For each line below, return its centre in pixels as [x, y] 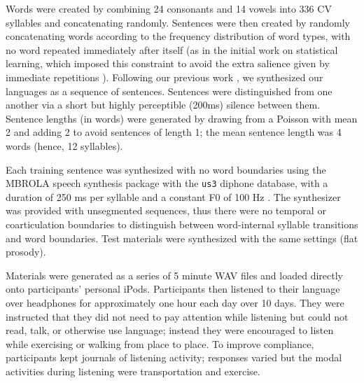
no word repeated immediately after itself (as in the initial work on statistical [172, 49]
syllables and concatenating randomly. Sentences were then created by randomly [178, 22]
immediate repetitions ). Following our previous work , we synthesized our [164, 77]
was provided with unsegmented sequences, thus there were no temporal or [166, 210]
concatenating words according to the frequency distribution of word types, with [178, 36]
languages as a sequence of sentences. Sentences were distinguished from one [169, 91]
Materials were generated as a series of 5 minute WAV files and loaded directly [174, 275]
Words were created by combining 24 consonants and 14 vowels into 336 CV [169, 8]
